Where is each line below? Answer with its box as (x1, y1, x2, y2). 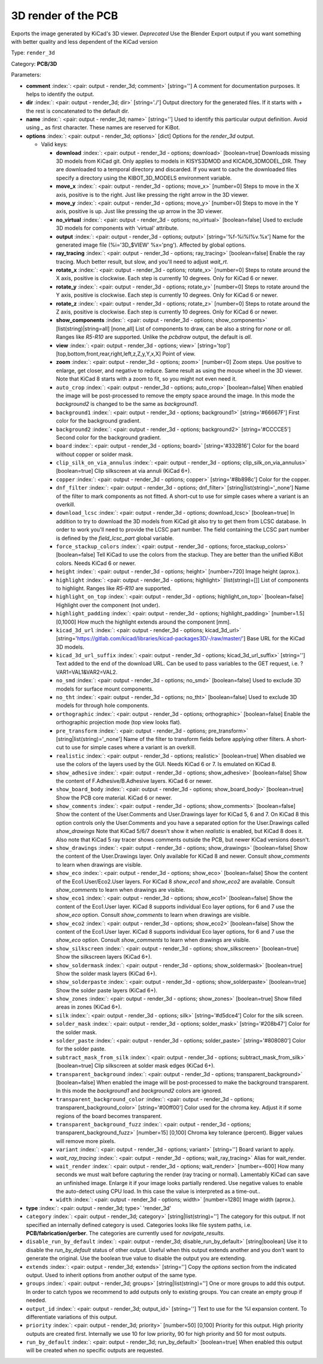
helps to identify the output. (26, 90, 95, 98)
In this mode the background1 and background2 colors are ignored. (56, 1087, 223, 1095)
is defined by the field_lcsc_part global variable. (56, 534, 175, 542)
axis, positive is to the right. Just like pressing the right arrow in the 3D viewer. (56, 191, 249, 198)
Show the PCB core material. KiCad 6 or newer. (56, 794, 173, 801)
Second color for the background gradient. (56, 434, 161, 441)
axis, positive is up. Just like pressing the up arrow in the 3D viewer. (56, 208, 224, 215)
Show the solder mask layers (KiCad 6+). (56, 970, 157, 977)
